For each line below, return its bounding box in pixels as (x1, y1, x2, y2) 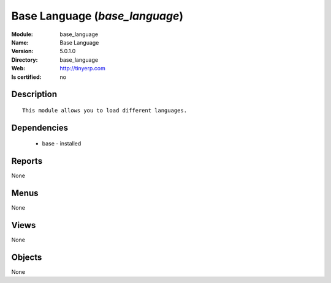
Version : (11, 48, 34, 55)
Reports (11, 156, 43, 166)
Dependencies (11, 122, 69, 133)
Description (11, 89, 58, 100)
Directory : (11, 56, 38, 64)
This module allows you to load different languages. (22, 107, 187, 114)
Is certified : (11, 73, 42, 81)
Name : (11, 39, 29, 46)
